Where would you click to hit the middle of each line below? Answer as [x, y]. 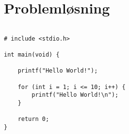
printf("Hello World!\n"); [75, 95]
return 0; [33, 119]
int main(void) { [32, 55]
